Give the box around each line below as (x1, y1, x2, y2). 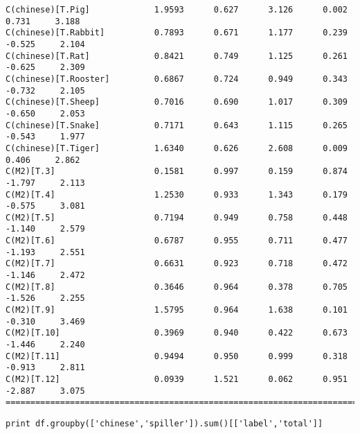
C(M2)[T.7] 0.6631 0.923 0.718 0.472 (6, 259, 348, 269)
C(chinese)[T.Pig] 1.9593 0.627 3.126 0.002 (6, 5, 348, 15)
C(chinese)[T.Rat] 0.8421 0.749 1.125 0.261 (6, 51, 348, 61)
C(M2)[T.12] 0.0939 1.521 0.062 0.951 (6, 374, 348, 384)
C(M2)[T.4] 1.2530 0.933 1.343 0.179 (6, 189, 348, 200)
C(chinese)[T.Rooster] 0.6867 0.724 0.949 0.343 (6, 73, 348, 84)
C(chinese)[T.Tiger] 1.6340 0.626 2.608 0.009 (6, 143, 348, 153)
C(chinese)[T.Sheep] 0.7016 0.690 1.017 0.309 (6, 97, 348, 107)
